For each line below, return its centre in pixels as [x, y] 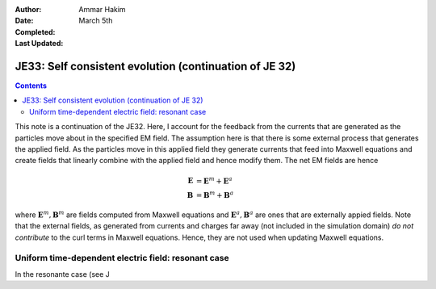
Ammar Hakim [102, 9]
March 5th [96, 21]
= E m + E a [214, 180]
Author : [28, 9]
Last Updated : [39, 44]
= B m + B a [215, 195]
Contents [31, 86]
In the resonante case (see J [63, 274]
